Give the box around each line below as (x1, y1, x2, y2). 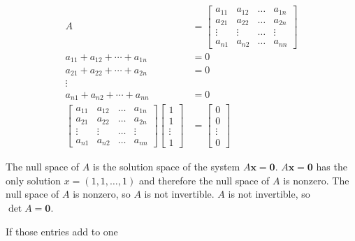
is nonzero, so (73, 187, 131, 201)
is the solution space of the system (92, 159, 240, 174)
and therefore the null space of (138, 173, 270, 187)
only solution (6, 173, 61, 187)
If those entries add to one (6, 224, 118, 238)
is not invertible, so (228, 187, 310, 201)
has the (316, 159, 347, 174)
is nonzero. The (283, 173, 349, 187)
